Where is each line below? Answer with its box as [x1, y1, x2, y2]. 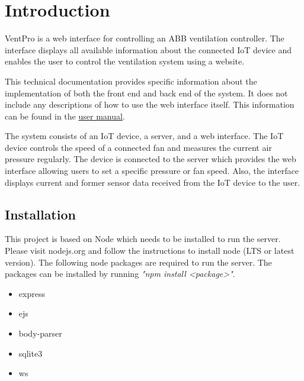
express [18, 287, 45, 299]
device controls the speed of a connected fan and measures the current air [5, 141, 272, 153]
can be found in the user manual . [5, 109, 125, 122]
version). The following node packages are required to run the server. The [5, 256, 272, 268]
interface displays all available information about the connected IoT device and [5, 43, 292, 56]
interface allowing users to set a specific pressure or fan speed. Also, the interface [5, 164, 299, 177]
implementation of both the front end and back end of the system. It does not [5, 86, 288, 99]
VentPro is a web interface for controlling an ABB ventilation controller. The [5, 32, 284, 44]
